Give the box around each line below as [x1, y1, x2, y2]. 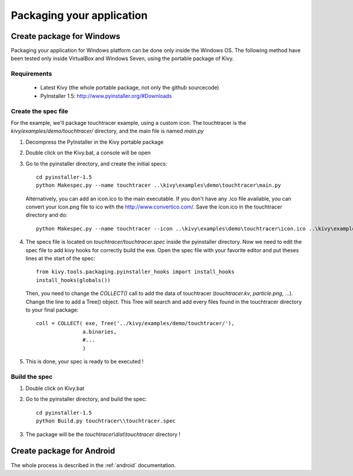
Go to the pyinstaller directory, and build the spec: [25, 395, 147, 403]
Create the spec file [11, 107, 69, 115]
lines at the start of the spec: [25, 255, 95, 262]
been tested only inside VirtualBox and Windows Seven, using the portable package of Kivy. [11, 55, 234, 62]
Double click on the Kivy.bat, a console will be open [25, 149, 151, 156]
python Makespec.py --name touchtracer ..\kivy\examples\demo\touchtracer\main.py [36, 182, 281, 189]
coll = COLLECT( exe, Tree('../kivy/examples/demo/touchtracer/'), [36, 320, 235, 327]
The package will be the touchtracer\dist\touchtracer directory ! [25, 431, 181, 438]
